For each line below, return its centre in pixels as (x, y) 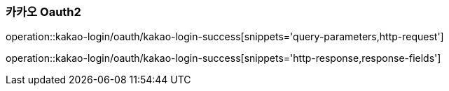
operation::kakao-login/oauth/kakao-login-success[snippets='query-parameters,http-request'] (225, 37)
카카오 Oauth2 (43, 12)
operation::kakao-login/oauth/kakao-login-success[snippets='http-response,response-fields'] (223, 58)
